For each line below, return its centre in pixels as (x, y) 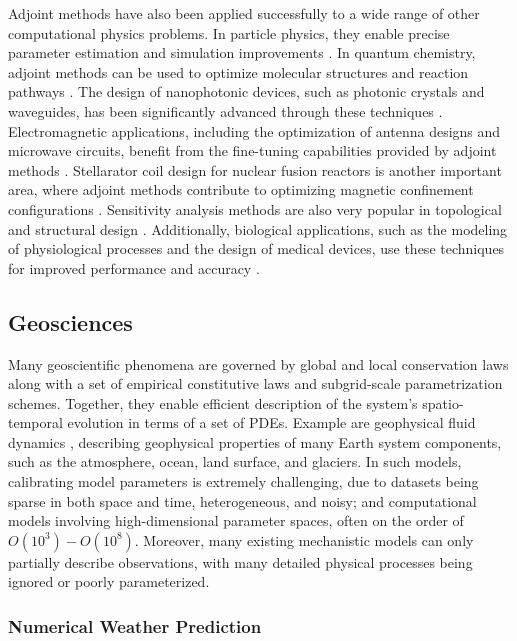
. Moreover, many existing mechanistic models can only (304, 539)
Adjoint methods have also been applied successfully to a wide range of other (244, 13)
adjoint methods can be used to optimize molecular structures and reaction (238, 71)
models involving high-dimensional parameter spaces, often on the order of (236, 520)
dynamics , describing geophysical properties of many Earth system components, (255, 441)
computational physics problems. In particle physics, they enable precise (229, 32)
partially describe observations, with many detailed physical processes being (240, 561)
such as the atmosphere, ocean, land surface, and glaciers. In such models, (235, 461)
